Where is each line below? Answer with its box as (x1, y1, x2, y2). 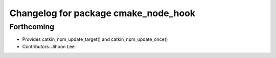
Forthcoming (9, 22, 55, 31)
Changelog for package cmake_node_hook (9, 8, 196, 19)
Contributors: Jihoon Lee (22, 43, 75, 49)
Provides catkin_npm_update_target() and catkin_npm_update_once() (22, 36, 168, 42)
